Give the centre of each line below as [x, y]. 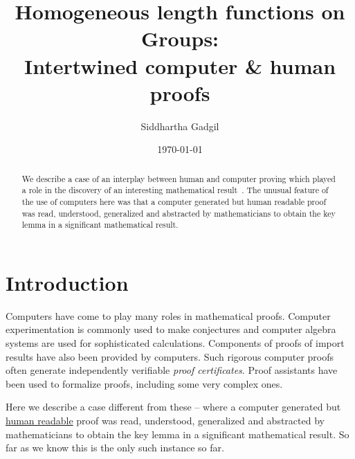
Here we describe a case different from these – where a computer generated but [173, 407]
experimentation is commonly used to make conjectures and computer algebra [171, 329]
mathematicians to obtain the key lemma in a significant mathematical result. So [177, 434]
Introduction [67, 282]
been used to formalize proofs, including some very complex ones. [144, 383]
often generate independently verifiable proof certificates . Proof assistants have [172, 370]
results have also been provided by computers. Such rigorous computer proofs [170, 356]
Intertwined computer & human [180, 65]
